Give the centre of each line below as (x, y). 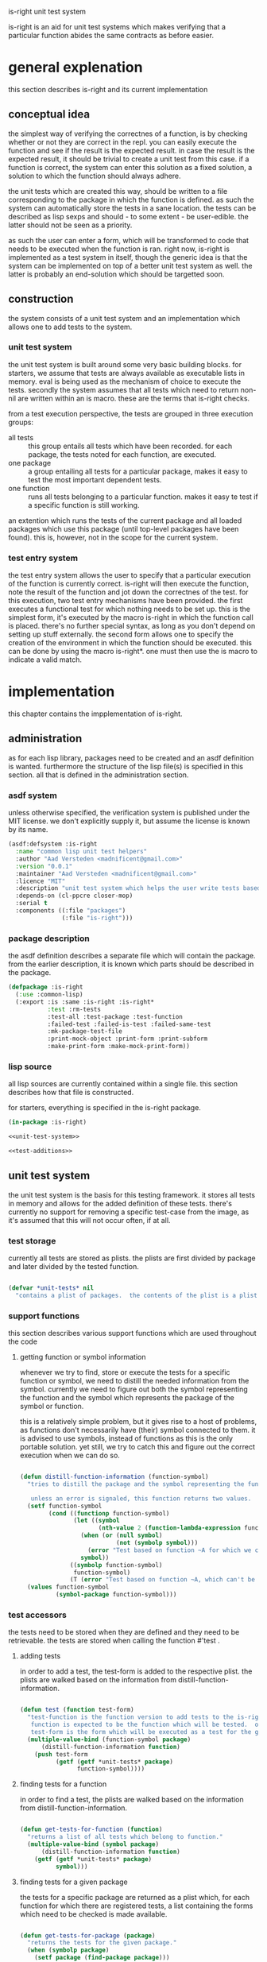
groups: (21, 422)
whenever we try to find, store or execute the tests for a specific (125, 1372)
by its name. (28, 830)
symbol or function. (52, 1407)
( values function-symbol (68, 1587)
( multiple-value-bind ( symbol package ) (93, 1844)
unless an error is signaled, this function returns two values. (141, 1498)
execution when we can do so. (70, 1455)
